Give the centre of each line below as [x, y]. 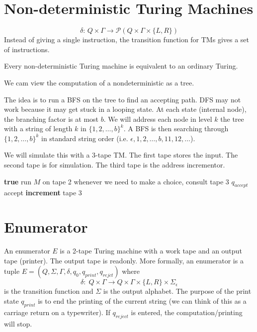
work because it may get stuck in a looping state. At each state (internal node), [125, 109]
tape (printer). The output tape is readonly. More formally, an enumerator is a [124, 260]
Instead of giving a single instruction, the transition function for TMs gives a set [127, 40]
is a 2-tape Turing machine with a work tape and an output [151, 251]
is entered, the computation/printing [187, 312]
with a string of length [38, 128]
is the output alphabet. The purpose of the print [177, 291]
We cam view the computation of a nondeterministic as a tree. [99, 82]
